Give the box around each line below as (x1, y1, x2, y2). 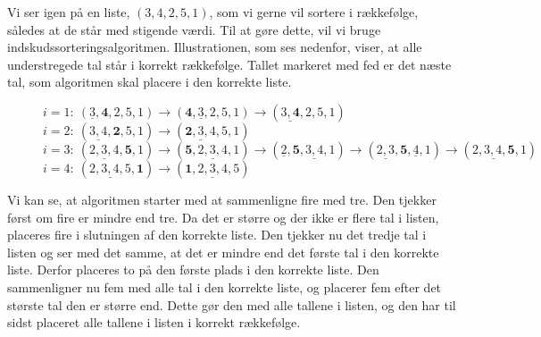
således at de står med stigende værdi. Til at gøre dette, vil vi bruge (7, 20, 381, 38)
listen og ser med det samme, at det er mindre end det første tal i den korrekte (7, 242, 439, 261)
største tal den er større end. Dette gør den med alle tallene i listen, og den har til (7, 295, 456, 314)
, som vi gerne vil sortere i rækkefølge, (209, 3, 419, 21)
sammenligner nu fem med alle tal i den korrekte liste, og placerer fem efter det (7, 277, 442, 296)
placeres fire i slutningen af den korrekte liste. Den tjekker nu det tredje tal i (7, 225, 427, 244)
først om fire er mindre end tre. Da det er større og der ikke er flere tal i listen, (7, 207, 439, 226)
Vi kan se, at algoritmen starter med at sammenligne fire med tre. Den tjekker (7, 190, 437, 208)
